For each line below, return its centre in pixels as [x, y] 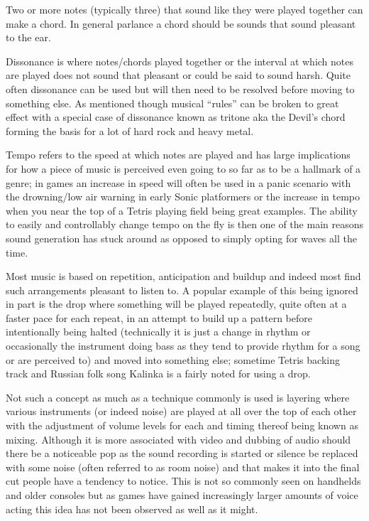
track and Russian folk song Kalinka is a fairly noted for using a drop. [158, 374]
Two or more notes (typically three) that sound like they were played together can [184, 9]
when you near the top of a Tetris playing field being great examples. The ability [182, 210]
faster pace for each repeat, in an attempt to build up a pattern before [159, 317]
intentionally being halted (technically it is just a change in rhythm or [158, 332]
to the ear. [28, 37]
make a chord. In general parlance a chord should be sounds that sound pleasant [181, 23]
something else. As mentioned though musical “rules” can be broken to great [172, 103]
